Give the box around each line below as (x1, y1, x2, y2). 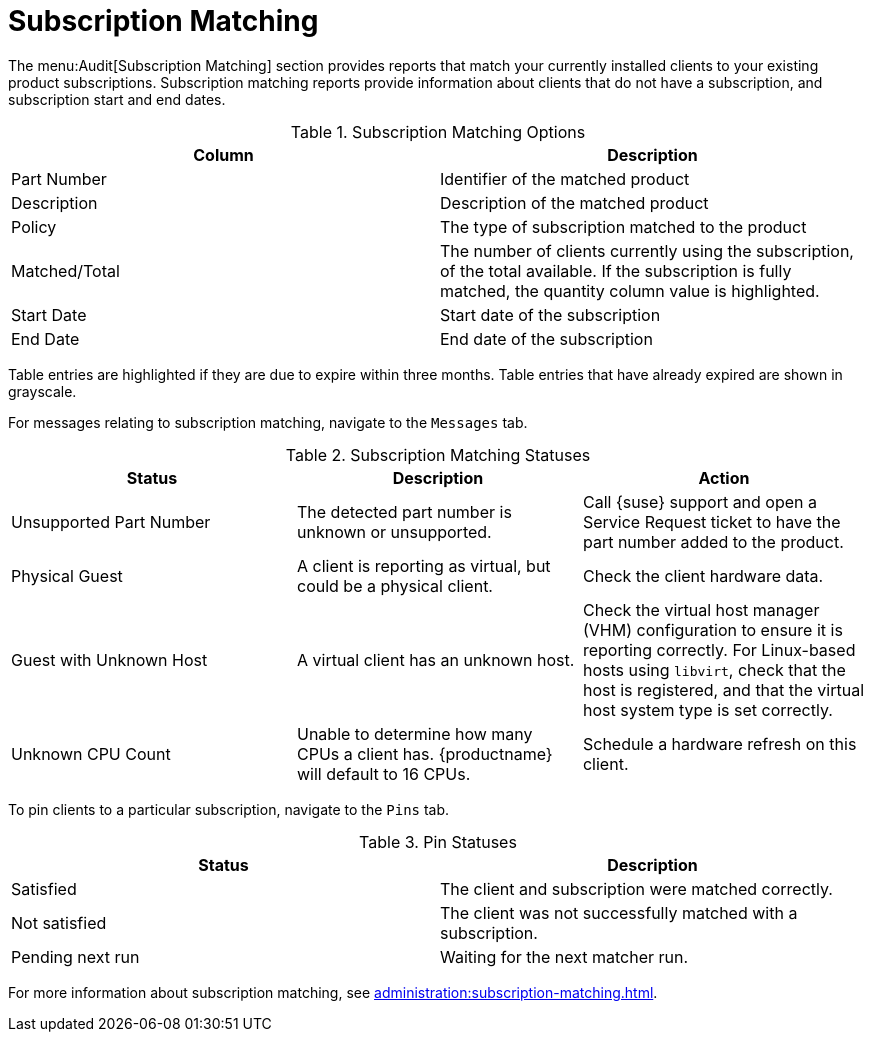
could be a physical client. (296, 575, 493, 596)
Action (698, 467, 750, 488)
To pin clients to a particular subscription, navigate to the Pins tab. (8, 800, 450, 818)
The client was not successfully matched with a (440, 902, 798, 923)
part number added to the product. (582, 531, 844, 552)
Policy (11, 216, 57, 237)
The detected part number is (296, 501, 512, 522)
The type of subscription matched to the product (440, 216, 807, 237)
